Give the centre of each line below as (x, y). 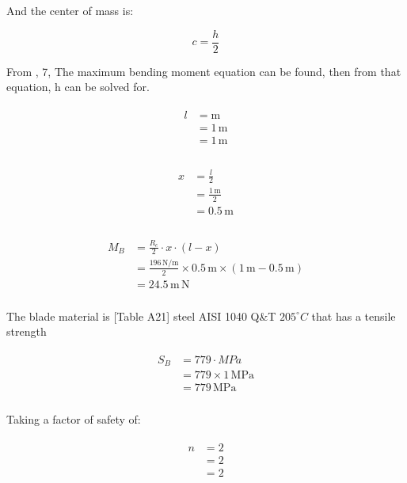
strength (27, 331)
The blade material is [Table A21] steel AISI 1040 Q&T (141, 316)
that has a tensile (354, 316)
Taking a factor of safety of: (74, 419)
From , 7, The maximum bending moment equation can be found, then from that (204, 71)
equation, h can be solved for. (78, 87)
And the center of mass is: (70, 10)
